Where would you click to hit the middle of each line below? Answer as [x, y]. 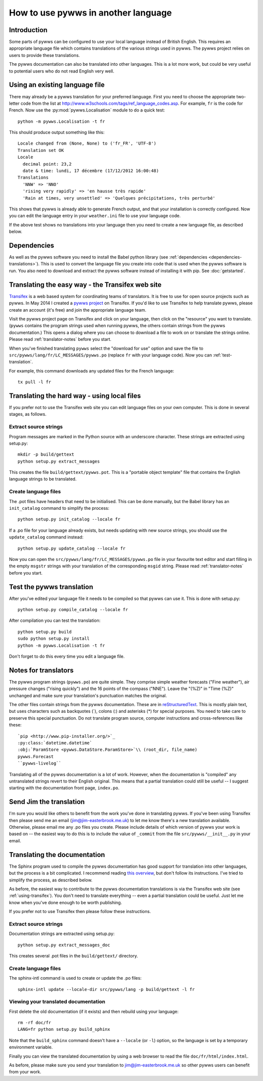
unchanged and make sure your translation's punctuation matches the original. [88, 695]
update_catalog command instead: [46, 537]
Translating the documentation [57, 855]
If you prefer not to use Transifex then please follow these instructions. [80, 912]
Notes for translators [41, 670]
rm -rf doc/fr [34, 1023]
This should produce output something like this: [57, 132]
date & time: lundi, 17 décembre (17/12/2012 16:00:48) [91, 171]
